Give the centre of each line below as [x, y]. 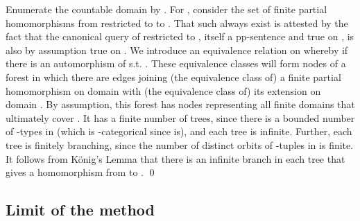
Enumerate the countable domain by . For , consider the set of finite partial [166, 9]
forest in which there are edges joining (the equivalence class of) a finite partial [173, 77]
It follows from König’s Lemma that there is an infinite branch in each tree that [175, 158]
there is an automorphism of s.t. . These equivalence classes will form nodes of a [176, 63]
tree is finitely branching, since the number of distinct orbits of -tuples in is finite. [180, 144]
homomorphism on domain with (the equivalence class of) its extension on [163, 90]
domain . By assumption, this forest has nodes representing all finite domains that [180, 104]
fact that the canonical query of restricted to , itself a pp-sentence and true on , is [180, 36]
